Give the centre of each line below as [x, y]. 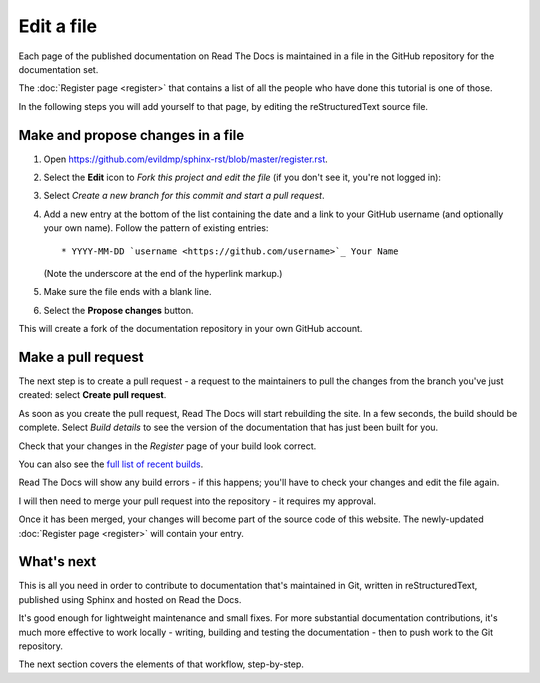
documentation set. [58, 69]
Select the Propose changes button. [118, 310]
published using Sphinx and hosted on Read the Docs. [130, 599]
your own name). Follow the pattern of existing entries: [156, 228]
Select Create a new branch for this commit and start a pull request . [184, 196]
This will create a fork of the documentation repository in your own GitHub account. [190, 329]
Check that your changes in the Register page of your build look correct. [167, 446]
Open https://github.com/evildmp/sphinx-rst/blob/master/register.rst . [186, 159]
